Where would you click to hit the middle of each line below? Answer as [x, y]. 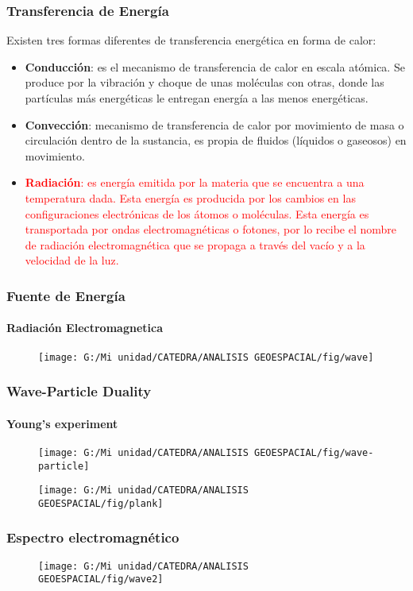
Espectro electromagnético [93, 537]
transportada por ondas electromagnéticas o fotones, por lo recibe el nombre [211, 229]
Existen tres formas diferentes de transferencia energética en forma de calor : [191, 40]
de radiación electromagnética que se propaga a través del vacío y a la [195, 244]
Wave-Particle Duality [79, 391]
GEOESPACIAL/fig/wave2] [101, 579]
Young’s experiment [62, 423]
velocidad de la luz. [72, 260]
